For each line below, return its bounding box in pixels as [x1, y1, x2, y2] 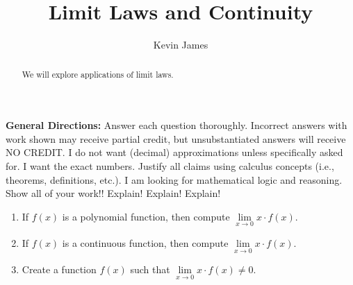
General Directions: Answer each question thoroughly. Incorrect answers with [6, 118, 347, 132]
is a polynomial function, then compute [62, 209, 230, 223]
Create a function [22, 262, 97, 277]
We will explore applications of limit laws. [22, 68, 174, 80]
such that [130, 262, 170, 277]
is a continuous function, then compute [62, 235, 229, 250]
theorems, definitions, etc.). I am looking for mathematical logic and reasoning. [6, 172, 343, 187]
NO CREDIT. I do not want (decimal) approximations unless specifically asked [6, 145, 343, 159]
